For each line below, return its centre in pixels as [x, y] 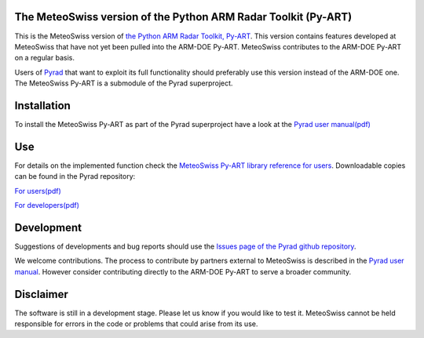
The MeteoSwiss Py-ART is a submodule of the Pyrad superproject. [124, 83]
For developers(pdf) [47, 205]
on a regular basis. [44, 58]
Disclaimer [41, 294]
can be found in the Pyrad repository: [75, 176]
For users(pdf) [38, 191]
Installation [42, 105]
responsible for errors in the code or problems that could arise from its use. [136, 324]
